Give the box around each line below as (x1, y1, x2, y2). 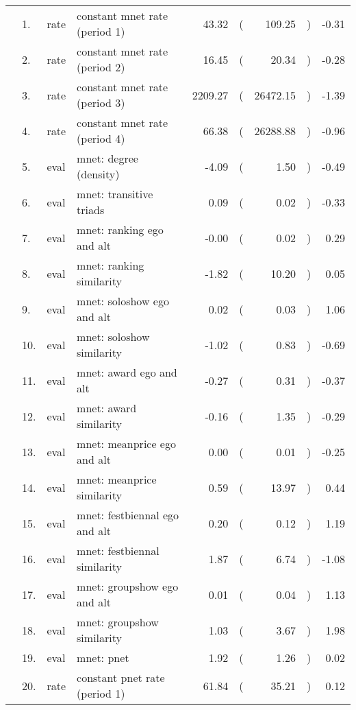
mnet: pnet (77, 650, 129, 665)
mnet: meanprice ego (77, 436, 176, 451)
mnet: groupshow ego (77, 578, 179, 594)
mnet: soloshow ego (77, 293, 169, 309)
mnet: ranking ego (77, 222, 164, 237)
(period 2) (77, 59, 125, 75)
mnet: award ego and (77, 364, 177, 380)
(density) (77, 166, 120, 182)
